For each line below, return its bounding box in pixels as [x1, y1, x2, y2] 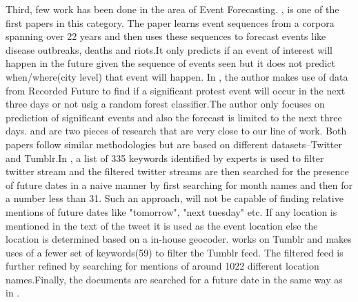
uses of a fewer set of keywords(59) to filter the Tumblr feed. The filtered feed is [6, 245, 344, 259]
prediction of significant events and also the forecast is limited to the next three [6, 110, 342, 124]
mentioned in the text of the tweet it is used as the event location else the [6, 218, 318, 232]
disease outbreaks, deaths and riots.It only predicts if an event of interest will [6, 42, 332, 57]
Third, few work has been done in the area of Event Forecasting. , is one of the [6, 2, 339, 16]
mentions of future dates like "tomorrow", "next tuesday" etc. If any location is [6, 204, 337, 219]
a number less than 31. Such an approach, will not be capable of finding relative [6, 191, 344, 205]
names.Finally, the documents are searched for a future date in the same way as [6, 272, 343, 286]
